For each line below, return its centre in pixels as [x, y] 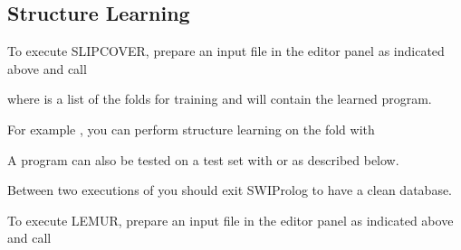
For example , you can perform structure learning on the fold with [191, 129]
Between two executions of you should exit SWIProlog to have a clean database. [230, 190]
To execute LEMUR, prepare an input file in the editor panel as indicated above [230, 220]
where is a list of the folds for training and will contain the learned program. [220, 99]
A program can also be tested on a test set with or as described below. [203, 159]
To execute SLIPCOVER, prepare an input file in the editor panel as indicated [226, 51]
